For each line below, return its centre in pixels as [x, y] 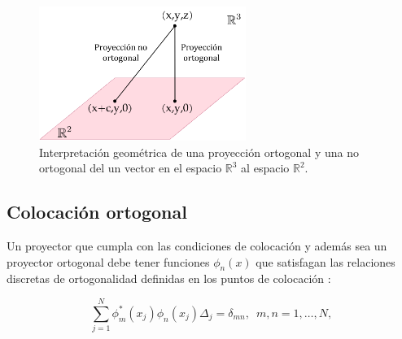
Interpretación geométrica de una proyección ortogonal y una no [199, 152]
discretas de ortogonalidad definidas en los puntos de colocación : [169, 278]
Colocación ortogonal [97, 212]
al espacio [265, 168]
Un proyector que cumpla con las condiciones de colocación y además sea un [197, 245]
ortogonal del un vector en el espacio [131, 168]
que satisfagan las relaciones [326, 261]
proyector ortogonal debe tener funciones [108, 261]
